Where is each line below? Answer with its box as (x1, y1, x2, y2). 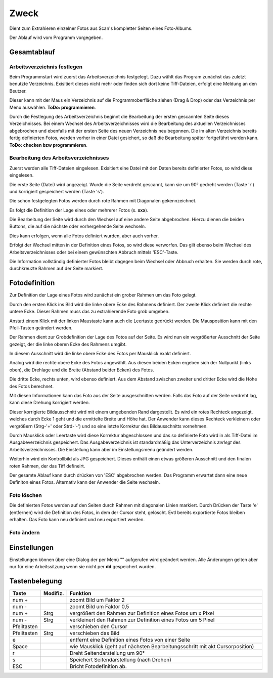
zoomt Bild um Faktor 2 (69, 597, 125, 604)
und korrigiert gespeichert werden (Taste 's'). (9, 188, 105, 194)
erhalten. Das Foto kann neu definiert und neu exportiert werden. (9, 517, 145, 523)
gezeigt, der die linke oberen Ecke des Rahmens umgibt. (9, 341, 127, 347)
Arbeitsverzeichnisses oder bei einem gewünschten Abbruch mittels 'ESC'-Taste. (9, 249, 179, 255)
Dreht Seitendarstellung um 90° (69, 650, 145, 657)
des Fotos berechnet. (9, 383, 54, 389)
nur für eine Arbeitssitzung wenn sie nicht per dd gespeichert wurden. (9, 564, 156, 570)
